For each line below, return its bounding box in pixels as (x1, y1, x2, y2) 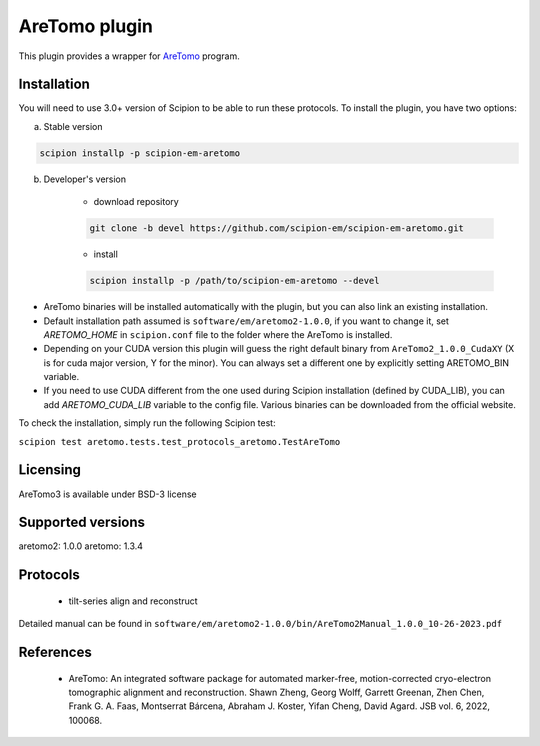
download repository (93, 196, 179, 208)
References (18, 644, 92, 661)
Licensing (18, 461, 82, 479)
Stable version (43, 120, 104, 132)
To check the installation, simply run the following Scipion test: (18, 417, 276, 429)
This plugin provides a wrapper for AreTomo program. (18, 50, 240, 62)
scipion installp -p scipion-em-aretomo (39, 147, 240, 159)
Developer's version (43, 173, 127, 185)
